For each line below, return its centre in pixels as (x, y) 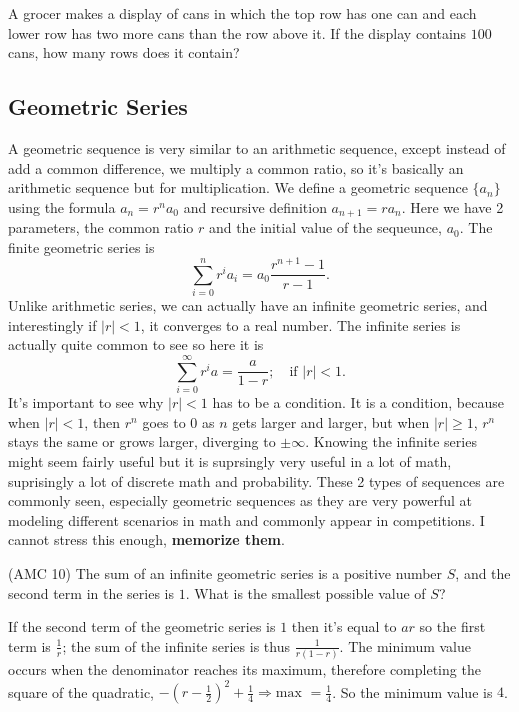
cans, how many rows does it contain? (124, 52)
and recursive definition (255, 206)
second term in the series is (91, 592)
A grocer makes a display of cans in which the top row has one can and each (242, 13)
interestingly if (52, 324)
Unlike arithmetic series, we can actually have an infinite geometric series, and (248, 305)
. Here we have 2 (452, 206)
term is (29, 645)
